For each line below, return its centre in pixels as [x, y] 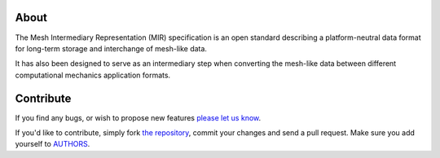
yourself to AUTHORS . [53, 144]
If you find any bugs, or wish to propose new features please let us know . [138, 117]
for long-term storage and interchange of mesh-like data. [111, 48]
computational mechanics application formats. [93, 75]
